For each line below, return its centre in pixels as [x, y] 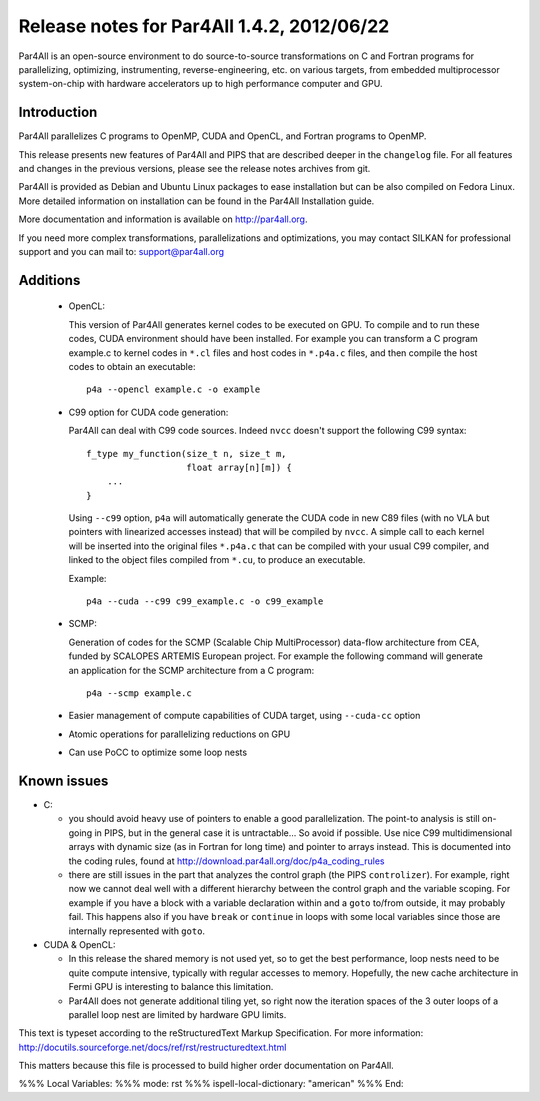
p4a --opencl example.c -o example [173, 389]
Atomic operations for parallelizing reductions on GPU [179, 734]
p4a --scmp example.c [139, 693]
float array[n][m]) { [239, 467]
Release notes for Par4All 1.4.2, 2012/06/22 [204, 26]
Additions [49, 280]
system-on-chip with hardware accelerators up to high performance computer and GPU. [200, 84]
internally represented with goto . [136, 931]
